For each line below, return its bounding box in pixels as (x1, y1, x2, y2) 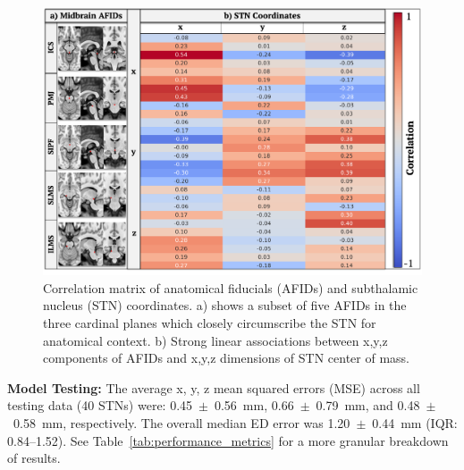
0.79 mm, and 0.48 (316, 396, 420, 415)
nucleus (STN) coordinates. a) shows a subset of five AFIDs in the (43, 296, 407, 315)
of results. (7, 449, 61, 467)
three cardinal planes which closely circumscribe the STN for (43, 313, 376, 332)
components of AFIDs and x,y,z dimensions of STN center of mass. (43, 348, 409, 367)
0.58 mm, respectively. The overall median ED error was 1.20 (13, 413, 350, 432)
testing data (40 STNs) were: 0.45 (7, 396, 193, 415)
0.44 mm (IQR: (372, 413, 458, 432)
